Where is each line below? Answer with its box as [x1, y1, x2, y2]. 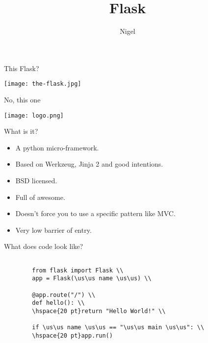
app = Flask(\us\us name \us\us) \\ [32, 275, 152, 282]
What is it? [4, 126, 38, 136]
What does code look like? [4, 241, 83, 251]
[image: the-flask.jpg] [4, 80, 81, 88]
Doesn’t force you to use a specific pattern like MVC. [15, 208, 176, 219]
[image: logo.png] [4, 112, 64, 119]
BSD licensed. [15, 175, 57, 185]
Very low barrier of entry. [15, 224, 92, 235]
